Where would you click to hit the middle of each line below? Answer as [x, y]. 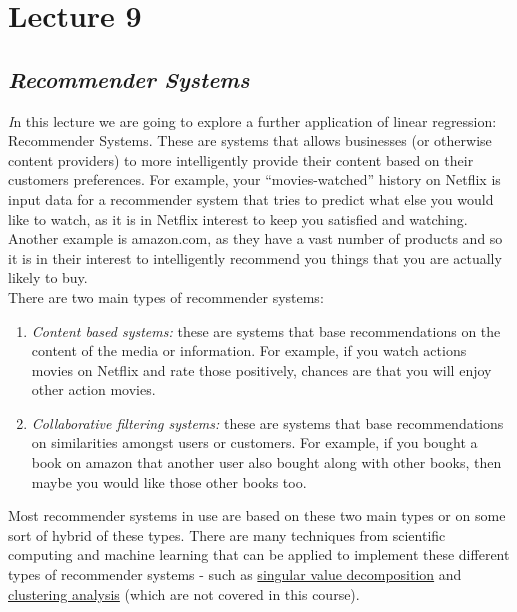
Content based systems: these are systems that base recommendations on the [266, 330]
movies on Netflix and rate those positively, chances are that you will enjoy [261, 369]
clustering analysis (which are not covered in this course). [184, 593]
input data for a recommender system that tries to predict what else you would [251, 198]
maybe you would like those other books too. [169, 481]
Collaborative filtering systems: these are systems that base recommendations [267, 422]
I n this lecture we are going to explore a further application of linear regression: [252, 120]
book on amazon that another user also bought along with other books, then [266, 462]
